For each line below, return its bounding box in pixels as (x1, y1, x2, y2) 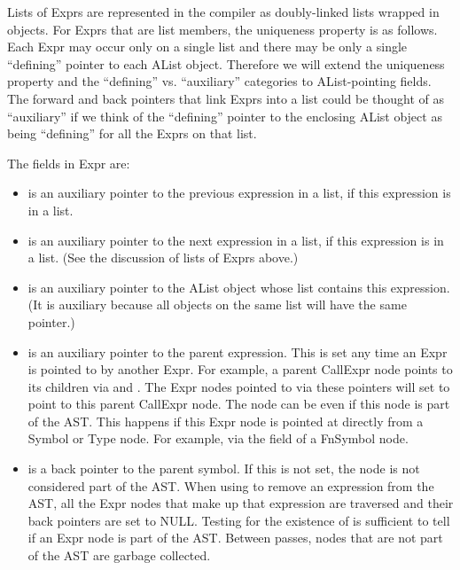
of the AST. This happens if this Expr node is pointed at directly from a (27, 411, 424, 430)
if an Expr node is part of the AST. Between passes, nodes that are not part (27, 528, 443, 547)
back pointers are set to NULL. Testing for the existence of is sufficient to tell (27, 511, 450, 529)
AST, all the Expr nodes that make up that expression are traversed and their (27, 494, 454, 512)
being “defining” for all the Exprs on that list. (7, 124, 257, 143)
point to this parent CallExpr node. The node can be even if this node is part (27, 394, 450, 413)
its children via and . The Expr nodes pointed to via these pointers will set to (27, 377, 450, 395)
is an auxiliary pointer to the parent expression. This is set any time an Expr (27, 342, 448, 361)
